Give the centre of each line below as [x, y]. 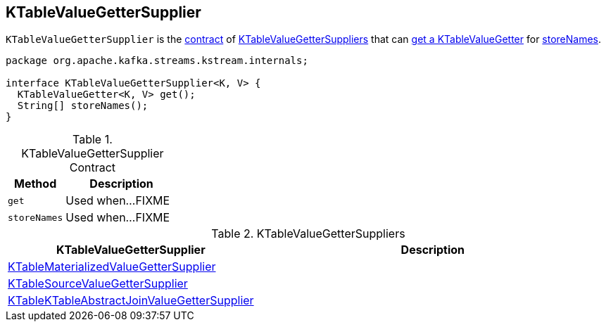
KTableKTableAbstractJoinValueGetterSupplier [131, 301]
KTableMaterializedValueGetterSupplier [112, 267]
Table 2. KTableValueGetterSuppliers [308, 234]
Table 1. [93, 140]
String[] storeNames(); [83, 106]
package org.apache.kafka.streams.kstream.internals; [157, 61]
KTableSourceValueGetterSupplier [98, 284]
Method [36, 184]
